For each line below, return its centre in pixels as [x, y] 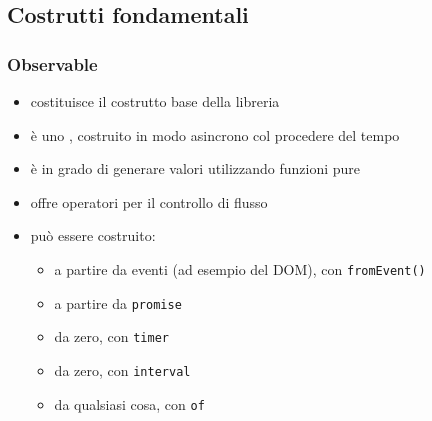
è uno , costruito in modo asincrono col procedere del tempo [215, 134]
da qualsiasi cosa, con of [129, 403]
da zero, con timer [111, 336]
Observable [52, 63]
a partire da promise [118, 302]
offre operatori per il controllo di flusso [149, 201]
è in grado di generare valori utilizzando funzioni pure [195, 168]
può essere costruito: [93, 235]
